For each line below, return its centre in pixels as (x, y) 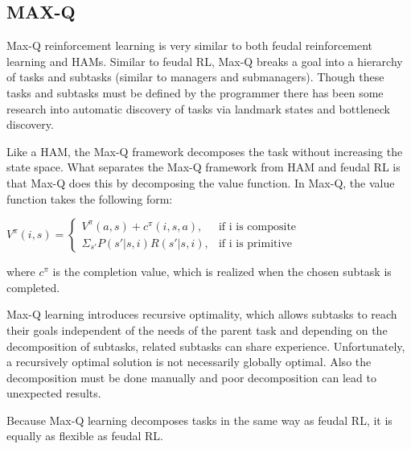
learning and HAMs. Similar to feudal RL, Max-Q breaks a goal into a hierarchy (205, 61)
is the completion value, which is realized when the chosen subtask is (222, 272)
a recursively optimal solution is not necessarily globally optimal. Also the (189, 362)
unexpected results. (54, 393)
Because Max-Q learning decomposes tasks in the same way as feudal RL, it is (199, 420)
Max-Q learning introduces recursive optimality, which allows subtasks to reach (202, 314)
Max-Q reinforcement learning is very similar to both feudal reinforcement (190, 45)
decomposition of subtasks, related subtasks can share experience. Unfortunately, (206, 346)
